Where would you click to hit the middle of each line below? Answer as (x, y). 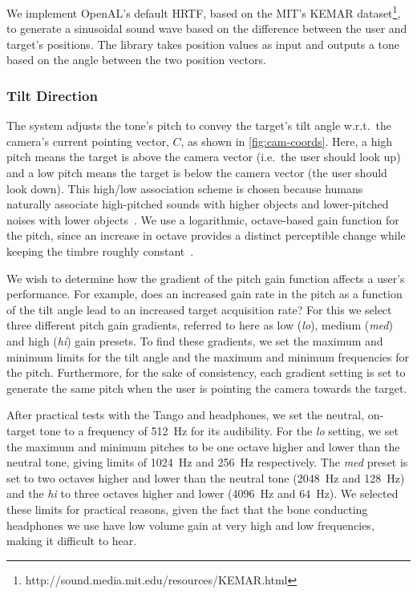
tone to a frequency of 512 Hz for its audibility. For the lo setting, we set (219, 430)
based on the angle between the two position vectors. (136, 60)
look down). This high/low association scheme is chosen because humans (185, 188)
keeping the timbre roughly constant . (100, 251)
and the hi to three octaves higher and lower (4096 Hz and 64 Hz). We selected (202, 493)
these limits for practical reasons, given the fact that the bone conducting (187, 509)
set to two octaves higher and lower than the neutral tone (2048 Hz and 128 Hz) (206, 477)
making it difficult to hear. (72, 541)
